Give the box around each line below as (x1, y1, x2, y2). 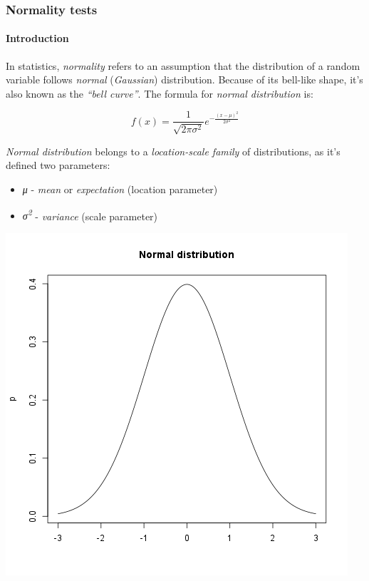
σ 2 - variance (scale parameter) (22, 206, 158, 223)
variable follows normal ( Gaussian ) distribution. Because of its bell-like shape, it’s (6, 72, 363, 87)
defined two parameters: (6, 158, 110, 173)
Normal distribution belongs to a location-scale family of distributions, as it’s (6, 143, 341, 158)
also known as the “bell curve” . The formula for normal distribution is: (6, 86, 313, 101)
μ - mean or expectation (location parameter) (22, 182, 218, 197)
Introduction (6, 31, 69, 46)
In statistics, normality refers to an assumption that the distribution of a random (6, 58, 360, 73)
